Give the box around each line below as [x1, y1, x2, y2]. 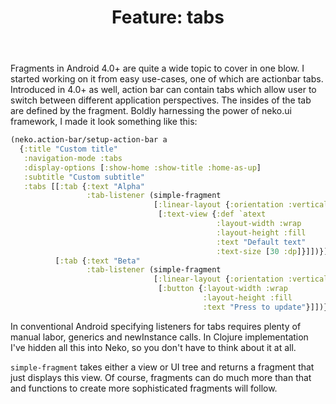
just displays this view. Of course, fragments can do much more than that [10, 371, 312, 383]
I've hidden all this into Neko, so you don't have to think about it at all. [10, 341, 297, 353]
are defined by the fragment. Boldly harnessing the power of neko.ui [10, 105, 292, 117]
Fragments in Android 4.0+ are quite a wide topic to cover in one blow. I [10, 62, 305, 75]
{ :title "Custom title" [19, 144, 118, 155]
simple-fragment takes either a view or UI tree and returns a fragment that [10, 361, 315, 373]
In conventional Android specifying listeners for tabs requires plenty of [10, 320, 302, 332]
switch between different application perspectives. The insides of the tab [10, 94, 312, 106]
